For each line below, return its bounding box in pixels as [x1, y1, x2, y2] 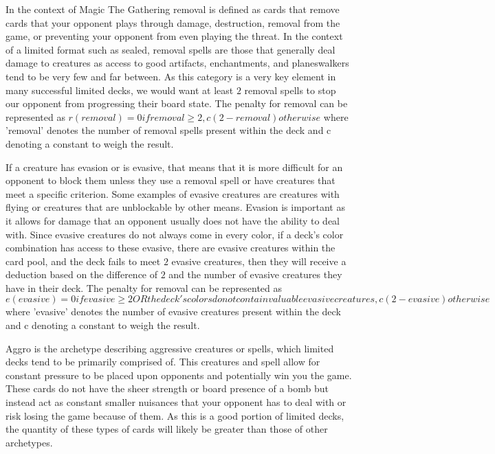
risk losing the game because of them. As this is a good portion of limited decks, [5, 408, 344, 422]
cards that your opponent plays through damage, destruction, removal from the [5, 15, 340, 30]
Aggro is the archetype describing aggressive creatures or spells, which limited [5, 341, 334, 355]
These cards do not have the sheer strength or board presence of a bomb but [5, 381, 329, 396]
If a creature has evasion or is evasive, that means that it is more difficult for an [5, 159, 343, 174]
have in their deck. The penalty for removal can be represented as [5, 280, 283, 295]
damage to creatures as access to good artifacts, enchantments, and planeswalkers [5, 56, 349, 70]
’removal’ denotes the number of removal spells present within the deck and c [5, 123, 331, 137]
